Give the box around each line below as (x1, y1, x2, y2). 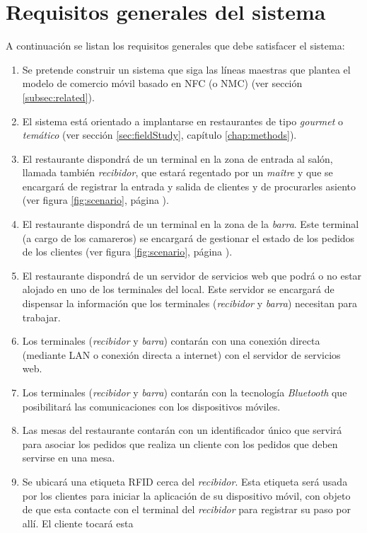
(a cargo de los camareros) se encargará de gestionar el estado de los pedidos (22, 230, 355, 245)
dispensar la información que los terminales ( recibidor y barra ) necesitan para (22, 296, 358, 311)
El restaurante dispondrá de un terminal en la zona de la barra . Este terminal (22, 217, 359, 231)
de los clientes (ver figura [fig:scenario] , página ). (22, 244, 233, 259)
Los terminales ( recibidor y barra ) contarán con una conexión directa (22, 333, 320, 348)
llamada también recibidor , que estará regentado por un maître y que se (22, 165, 333, 180)
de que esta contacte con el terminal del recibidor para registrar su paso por (22, 502, 351, 517)
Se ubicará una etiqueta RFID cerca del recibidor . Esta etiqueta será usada (22, 474, 348, 488)
